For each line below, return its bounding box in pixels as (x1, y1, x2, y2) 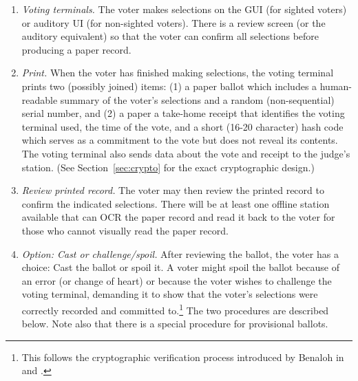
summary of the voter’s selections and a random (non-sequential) (60, 92, 335, 107)
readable (21, 92, 58, 107)
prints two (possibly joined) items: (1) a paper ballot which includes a (21, 78, 317, 93)
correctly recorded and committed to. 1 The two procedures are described (21, 301, 329, 317)
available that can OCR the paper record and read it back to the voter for (21, 210, 335, 224)
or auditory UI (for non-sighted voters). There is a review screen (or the (21, 15, 326, 30)
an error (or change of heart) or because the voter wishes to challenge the (21, 273, 332, 287)
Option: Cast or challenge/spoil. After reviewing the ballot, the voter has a (21, 246, 339, 261)
